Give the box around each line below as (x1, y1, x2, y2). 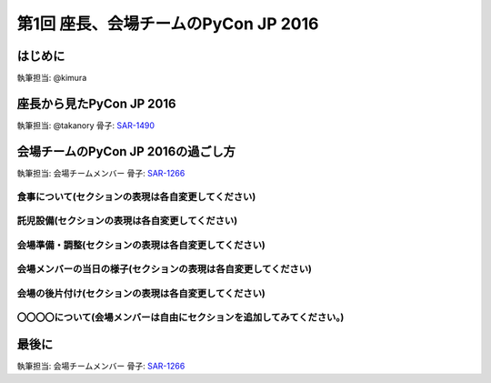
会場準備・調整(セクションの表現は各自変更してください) (16, 238, 266, 251)
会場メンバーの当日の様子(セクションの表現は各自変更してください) (16, 263, 313, 276)
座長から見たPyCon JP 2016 (16, 96, 176, 111)
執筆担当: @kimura (16, 73, 87, 84)
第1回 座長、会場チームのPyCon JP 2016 (16, 14, 319, 34)
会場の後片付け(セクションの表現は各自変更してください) (16, 287, 266, 299)
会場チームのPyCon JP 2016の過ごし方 (16, 144, 236, 159)
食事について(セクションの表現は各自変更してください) (16, 190, 256, 203)
